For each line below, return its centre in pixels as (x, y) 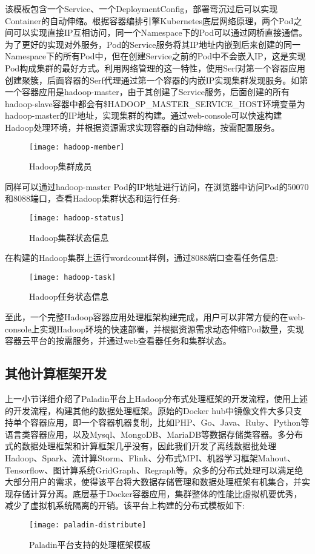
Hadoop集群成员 (61, 166)
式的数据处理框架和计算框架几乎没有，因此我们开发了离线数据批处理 (141, 446)
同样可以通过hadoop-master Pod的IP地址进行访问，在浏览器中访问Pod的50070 (157, 186)
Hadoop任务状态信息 (69, 296)
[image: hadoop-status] (77, 218)
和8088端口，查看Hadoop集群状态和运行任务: (93, 198)
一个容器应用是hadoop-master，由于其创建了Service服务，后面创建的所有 (147, 92)
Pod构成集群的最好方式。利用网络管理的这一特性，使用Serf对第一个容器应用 (155, 68)
